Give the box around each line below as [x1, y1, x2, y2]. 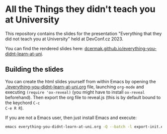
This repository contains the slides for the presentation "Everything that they [5, 30, 162, 36]
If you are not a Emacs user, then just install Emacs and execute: [5, 115, 137, 121]
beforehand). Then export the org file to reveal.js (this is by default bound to [5, 94, 161, 100]
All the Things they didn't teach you [5, 3, 156, 15]
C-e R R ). [5, 105, 24, 111]
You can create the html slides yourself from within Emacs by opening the [5, 78, 156, 84]
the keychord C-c [5, 100, 40, 106]
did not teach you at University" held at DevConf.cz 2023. [5, 36, 123, 42]
